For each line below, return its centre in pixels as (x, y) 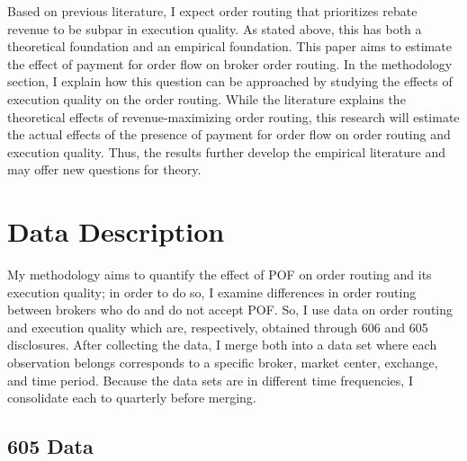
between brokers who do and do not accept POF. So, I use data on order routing (230, 310)
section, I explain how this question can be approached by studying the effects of (230, 81)
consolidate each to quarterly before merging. (132, 398)
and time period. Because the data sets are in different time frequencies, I (210, 380)
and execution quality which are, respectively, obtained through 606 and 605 (218, 327)
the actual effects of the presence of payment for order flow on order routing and (229, 134)
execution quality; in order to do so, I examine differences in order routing (212, 292)
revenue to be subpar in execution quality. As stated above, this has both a (215, 28)
